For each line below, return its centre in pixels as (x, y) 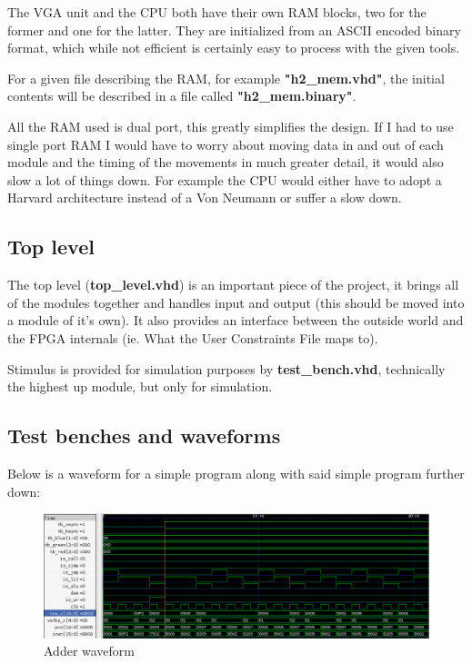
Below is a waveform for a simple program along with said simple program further (236, 473)
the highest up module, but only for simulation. (140, 386)
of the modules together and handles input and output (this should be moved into (236, 302)
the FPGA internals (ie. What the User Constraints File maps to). (193, 337)
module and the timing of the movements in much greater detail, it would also (226, 162)
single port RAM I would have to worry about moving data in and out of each (226, 144)
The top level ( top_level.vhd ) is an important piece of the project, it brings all (233, 285)
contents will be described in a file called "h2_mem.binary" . (182, 96)
